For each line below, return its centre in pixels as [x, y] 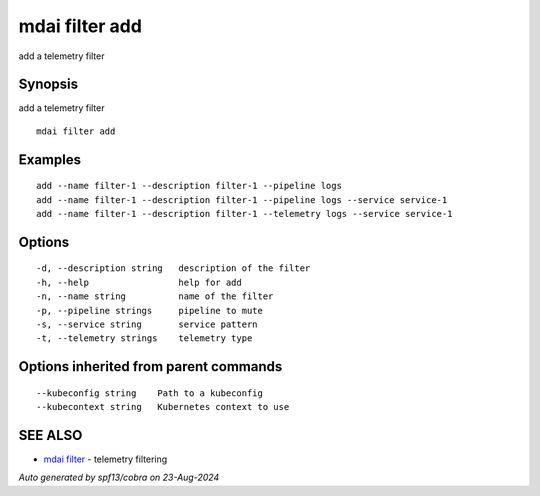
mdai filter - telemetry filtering [105, 459]
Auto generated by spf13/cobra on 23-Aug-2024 [119, 477]
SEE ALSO [50, 435]
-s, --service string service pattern [147, 324]
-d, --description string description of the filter [173, 268]
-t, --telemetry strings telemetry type [144, 338]
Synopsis [48, 84]
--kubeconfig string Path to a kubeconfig [150, 393]
